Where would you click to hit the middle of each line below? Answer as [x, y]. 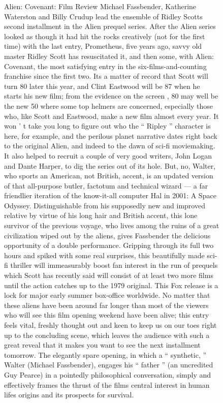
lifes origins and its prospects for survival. [69, 395]
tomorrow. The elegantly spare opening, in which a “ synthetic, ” [105, 354]
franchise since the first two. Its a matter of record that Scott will [106, 76]
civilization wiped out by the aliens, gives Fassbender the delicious [107, 235]
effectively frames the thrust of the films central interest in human [107, 384]
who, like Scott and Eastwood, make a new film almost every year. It [112, 116]
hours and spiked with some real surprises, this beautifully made [104, 255]
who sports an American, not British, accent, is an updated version [109, 176]
